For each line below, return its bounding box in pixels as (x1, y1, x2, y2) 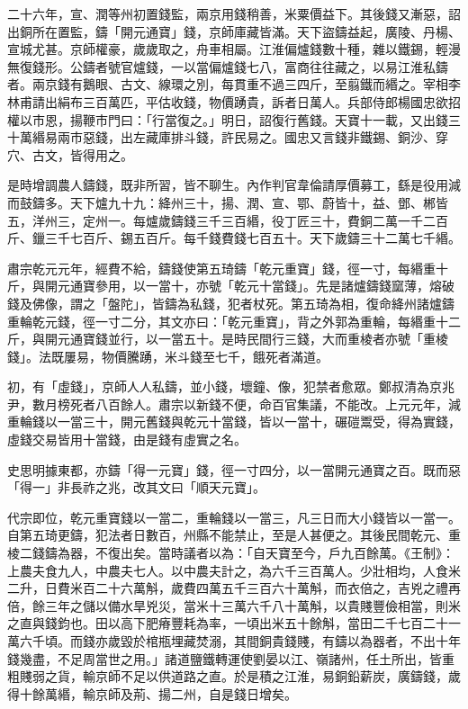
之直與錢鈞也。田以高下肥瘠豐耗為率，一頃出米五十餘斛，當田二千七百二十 (7, 614, 448, 633)
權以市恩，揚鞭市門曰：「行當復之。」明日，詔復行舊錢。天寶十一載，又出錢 (7, 110, 448, 129)
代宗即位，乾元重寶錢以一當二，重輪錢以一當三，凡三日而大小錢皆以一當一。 (7, 507, 461, 526)
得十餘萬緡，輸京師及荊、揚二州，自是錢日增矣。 (7, 684, 297, 703)
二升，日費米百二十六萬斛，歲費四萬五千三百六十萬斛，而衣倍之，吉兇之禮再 (7, 579, 461, 597)
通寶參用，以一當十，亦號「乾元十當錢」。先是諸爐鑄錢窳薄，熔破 (69, 276, 454, 295)
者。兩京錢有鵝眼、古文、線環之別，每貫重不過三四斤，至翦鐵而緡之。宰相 (7, 75, 448, 94)
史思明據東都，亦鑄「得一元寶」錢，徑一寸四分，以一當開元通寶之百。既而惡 (7, 460, 461, 479)
